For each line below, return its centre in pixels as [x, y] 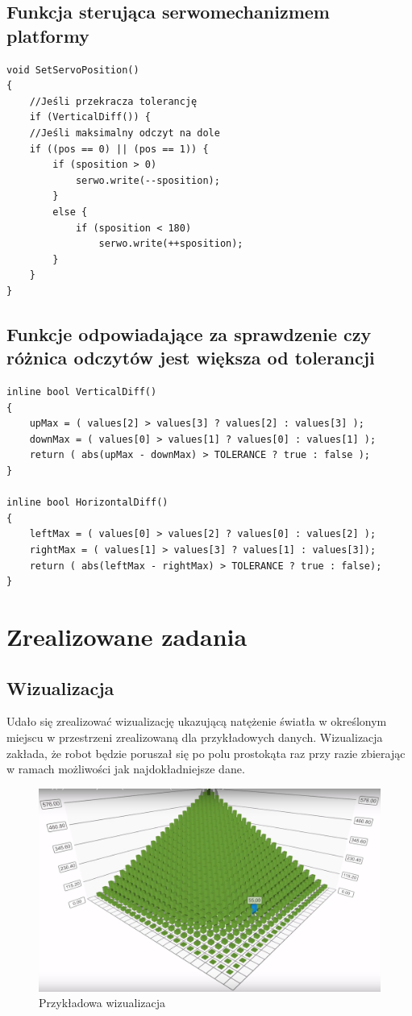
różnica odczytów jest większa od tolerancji [191, 358]
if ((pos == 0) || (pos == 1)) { [119, 149]
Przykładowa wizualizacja [102, 1003]
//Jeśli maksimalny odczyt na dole [125, 133]
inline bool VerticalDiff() [82, 392]
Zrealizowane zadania [127, 636]
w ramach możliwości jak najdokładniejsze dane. [126, 769]
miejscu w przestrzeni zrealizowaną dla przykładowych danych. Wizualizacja [195, 737]
